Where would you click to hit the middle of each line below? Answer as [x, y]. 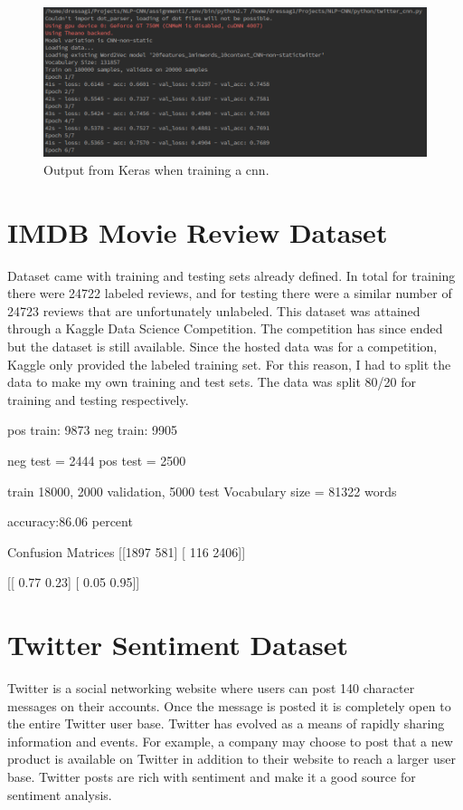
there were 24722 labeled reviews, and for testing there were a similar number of [230, 293]
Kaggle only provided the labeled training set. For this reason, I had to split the [229, 364]
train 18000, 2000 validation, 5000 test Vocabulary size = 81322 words [202, 491]
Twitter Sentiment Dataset [178, 645]
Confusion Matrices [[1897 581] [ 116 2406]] [127, 551]
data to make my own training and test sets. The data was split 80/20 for [212, 382]
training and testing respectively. [98, 399]
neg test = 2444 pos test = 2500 [97, 460]
